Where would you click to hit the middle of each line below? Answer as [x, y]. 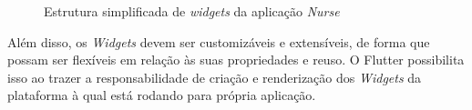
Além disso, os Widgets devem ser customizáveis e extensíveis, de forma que [219, 41]
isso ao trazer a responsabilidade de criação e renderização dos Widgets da [215, 77]
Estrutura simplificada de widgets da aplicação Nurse [192, 11]
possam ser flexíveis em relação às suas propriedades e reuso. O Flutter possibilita [236, 60]
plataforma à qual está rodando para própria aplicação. [162, 95]
